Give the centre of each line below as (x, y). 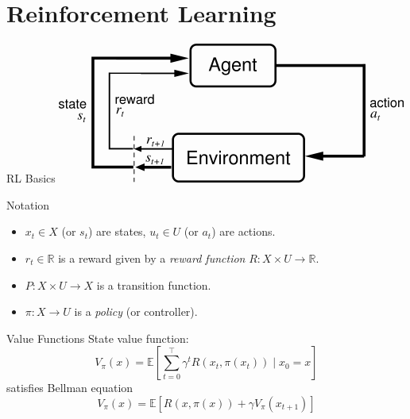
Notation (28, 204)
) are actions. (244, 231)
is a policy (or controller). (136, 311)
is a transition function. (154, 284)
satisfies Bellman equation (70, 388)
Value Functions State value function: (98, 338)
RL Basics (31, 178)
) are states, (117, 231)
